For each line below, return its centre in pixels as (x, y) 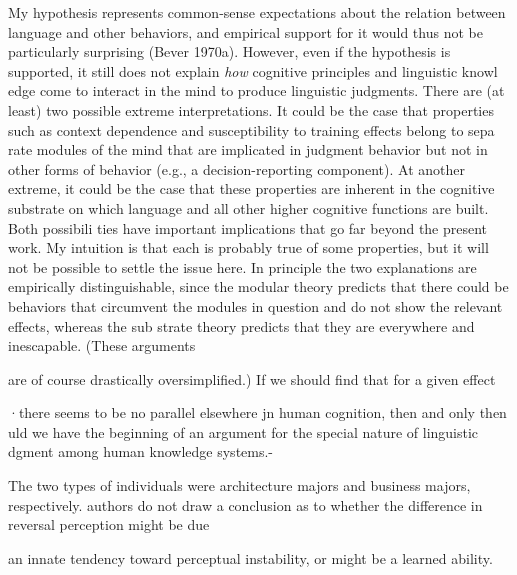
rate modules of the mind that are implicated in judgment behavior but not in (248, 149)
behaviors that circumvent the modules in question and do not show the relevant (255, 305)
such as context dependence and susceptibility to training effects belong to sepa (251, 129)
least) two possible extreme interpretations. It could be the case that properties (251, 109)
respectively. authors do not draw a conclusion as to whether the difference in (245, 504)
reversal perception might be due (109, 524)
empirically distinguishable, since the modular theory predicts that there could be (258, 286)
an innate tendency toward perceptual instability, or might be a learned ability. (250, 557)
